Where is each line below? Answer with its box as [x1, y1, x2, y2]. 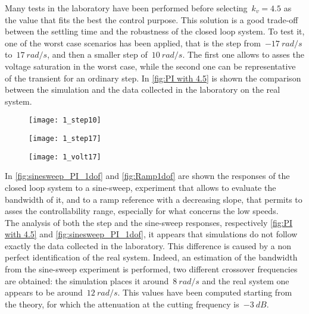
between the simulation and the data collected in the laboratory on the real [5, 83, 280, 96]
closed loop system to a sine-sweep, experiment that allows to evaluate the [5, 181, 276, 193]
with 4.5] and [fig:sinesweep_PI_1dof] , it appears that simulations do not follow [5, 228, 298, 240]
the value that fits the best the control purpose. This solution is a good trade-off [5, 13, 298, 26]
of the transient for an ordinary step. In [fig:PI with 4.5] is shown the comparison [5, 71, 301, 84]
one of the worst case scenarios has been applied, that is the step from [5, 36, 261, 49]
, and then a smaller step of [47, 48, 148, 61]
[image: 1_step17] [29, 134, 101, 143]
